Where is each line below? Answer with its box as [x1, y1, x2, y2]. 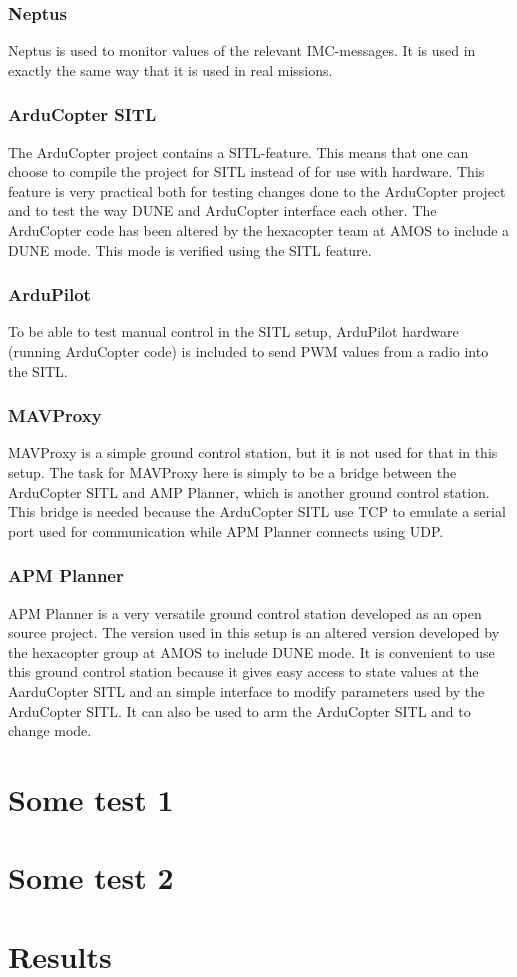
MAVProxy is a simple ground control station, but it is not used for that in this [8, 442, 498, 463]
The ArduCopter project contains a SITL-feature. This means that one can [8, 141, 469, 162]
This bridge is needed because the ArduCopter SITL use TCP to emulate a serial [8, 501, 506, 522]
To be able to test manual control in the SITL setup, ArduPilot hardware [8, 321, 459, 342]
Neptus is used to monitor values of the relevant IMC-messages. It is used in [8, 40, 476, 61]
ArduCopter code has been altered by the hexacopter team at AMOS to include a [8, 220, 510, 240]
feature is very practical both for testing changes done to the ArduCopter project [8, 180, 506, 201]
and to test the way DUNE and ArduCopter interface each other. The [8, 200, 437, 221]
